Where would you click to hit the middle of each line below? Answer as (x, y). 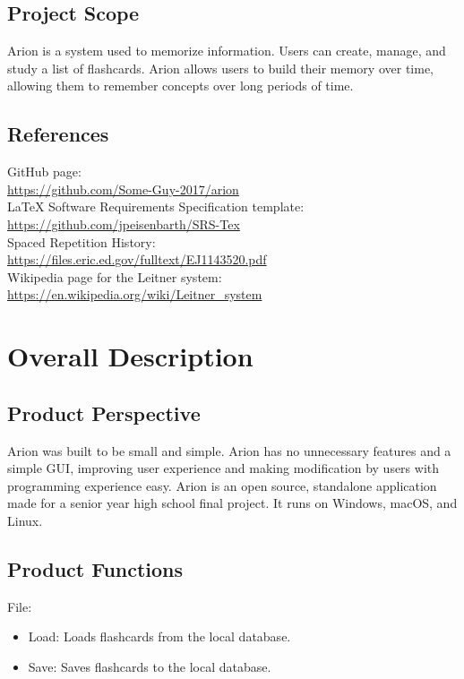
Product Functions (95, 568)
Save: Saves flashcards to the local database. (150, 666)
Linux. (25, 520)
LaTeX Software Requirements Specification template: (156, 206)
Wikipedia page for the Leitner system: (115, 276)
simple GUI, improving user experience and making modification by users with (223, 468)
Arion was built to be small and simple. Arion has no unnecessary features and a (229, 450)
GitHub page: (44, 172)
